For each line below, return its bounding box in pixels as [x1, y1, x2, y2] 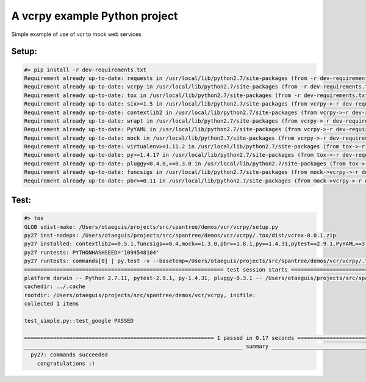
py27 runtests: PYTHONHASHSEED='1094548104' [24, 249, 160, 256]
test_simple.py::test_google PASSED [24, 317, 134, 324]
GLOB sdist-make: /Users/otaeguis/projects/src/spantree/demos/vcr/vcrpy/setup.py [24, 223, 279, 230]
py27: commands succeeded [30, 351, 108, 358]
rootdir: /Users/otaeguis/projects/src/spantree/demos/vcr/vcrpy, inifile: [24, 292, 256, 298]
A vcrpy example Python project [11, 9, 178, 23]
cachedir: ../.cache [24, 283, 85, 290]
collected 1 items [24, 300, 79, 308]
